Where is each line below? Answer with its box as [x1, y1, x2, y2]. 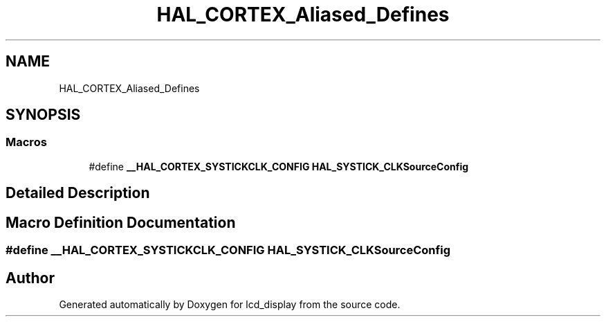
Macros [6, 135, 47, 150]
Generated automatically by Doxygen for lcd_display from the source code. [59, 298, 401, 310]
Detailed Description [6, 184, 150, 202]
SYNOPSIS [6, 106, 81, 124]
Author [6, 269, 55, 287]
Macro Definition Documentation [6, 213, 236, 231]
